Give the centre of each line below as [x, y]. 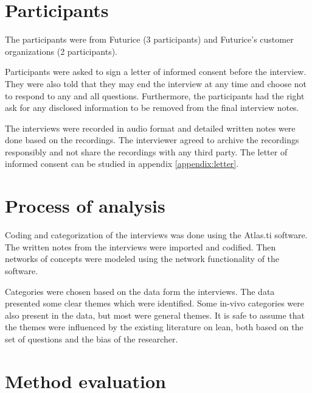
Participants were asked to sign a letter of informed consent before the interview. [156, 72]
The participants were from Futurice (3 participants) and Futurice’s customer [149, 39]
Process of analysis [85, 206]
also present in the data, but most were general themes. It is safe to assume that [155, 315]
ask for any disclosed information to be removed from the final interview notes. [152, 108]
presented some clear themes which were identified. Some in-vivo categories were [154, 303]
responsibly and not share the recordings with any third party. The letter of [146, 151]
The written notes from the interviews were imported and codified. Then [140, 246]
